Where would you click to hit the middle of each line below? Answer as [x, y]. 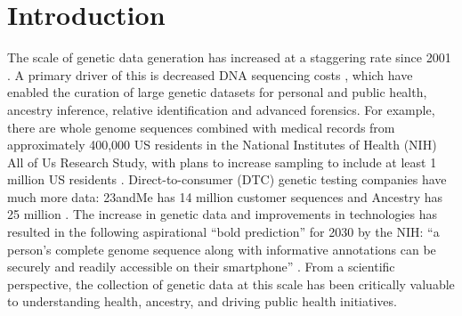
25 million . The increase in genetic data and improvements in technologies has [222, 214]
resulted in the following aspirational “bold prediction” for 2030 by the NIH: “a [223, 232]
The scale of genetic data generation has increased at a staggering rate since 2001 [229, 57]
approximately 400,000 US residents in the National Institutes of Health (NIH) [222, 145]
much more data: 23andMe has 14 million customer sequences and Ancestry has [225, 196]
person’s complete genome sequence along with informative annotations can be [222, 249]
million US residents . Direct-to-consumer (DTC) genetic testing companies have [227, 179]
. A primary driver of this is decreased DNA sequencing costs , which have [210, 74]
